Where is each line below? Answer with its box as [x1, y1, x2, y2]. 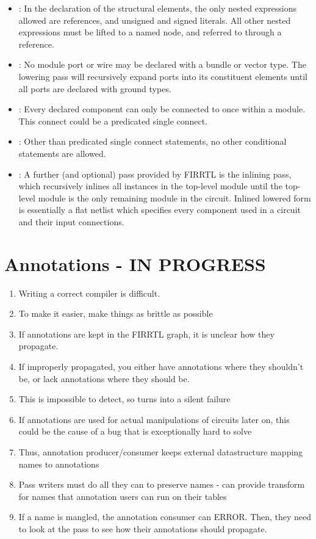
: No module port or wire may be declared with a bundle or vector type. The [18, 58, 306, 71]
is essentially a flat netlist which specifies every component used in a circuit [18, 203, 301, 216]
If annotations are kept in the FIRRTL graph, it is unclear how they [18, 327, 275, 340]
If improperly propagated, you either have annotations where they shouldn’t [18, 360, 304, 372]
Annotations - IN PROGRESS [4, 251, 266, 276]
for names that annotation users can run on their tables [18, 490, 227, 502]
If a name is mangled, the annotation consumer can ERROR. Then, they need [18, 510, 312, 523]
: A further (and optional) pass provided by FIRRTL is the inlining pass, [18, 167, 292, 180]
